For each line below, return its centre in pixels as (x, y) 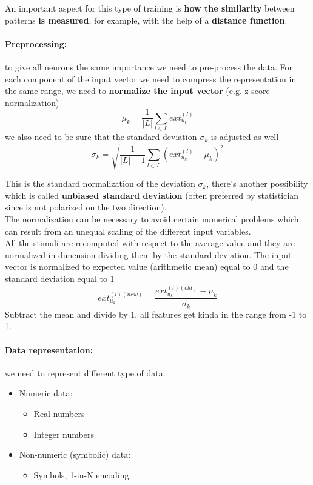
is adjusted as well (245, 137)
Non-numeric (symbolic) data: (75, 454)
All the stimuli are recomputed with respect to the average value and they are (150, 243)
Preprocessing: (36, 43)
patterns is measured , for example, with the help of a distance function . (146, 20)
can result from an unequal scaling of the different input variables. (128, 231)
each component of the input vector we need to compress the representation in (151, 79)
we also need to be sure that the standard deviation (101, 137)
